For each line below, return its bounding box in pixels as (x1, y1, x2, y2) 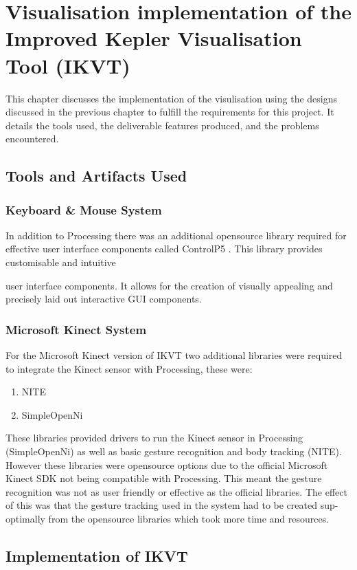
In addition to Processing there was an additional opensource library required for (5, 228, 347, 242)
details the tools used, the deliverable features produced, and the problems (5, 118, 319, 132)
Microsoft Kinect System (5, 320, 147, 338)
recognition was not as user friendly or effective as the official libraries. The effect (5, 484, 347, 498)
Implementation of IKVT (5, 545, 188, 566)
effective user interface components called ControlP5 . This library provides (5, 241, 323, 256)
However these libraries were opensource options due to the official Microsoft (5, 457, 328, 472)
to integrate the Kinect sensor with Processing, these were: (5, 361, 253, 375)
